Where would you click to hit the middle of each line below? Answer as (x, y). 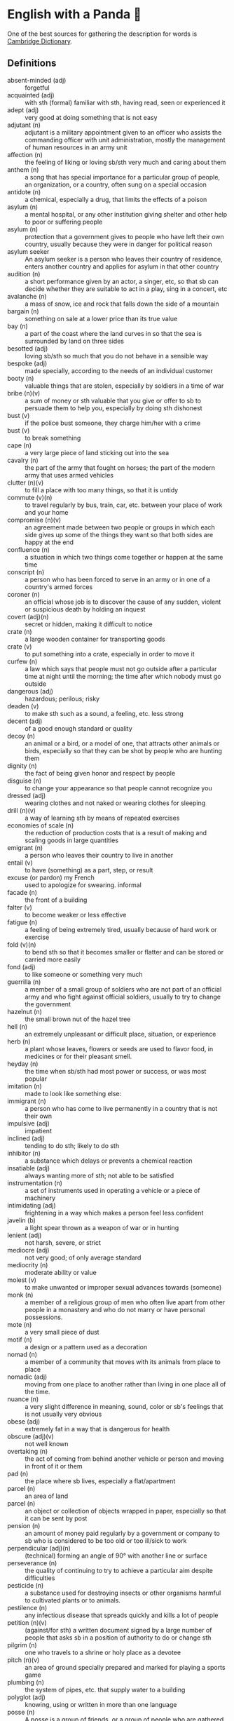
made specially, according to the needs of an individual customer (119, 370)
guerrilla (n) (24, 982)
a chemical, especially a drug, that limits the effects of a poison (116, 199)
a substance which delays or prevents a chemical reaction (109, 1161)
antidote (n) (24, 191)
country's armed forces (59, 587)
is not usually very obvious (63, 1414)
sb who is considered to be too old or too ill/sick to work (106, 1540)
